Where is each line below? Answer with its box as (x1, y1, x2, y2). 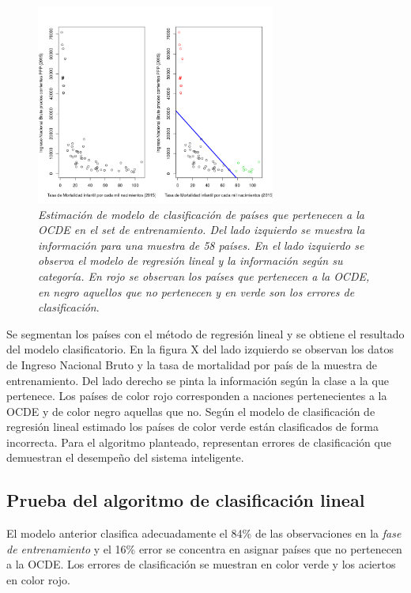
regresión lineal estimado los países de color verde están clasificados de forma (6, 418, 379, 435)
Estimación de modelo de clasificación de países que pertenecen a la (38, 206, 364, 222)
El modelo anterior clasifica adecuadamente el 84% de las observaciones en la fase (6, 525, 402, 542)
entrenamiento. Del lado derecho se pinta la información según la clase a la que (6, 372, 389, 388)
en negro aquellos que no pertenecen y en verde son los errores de (38, 283, 355, 300)
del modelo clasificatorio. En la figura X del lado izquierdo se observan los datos (6, 341, 394, 357)
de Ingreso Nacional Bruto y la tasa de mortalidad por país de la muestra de (6, 356, 377, 372)
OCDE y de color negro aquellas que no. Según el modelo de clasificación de (6, 402, 375, 419)
